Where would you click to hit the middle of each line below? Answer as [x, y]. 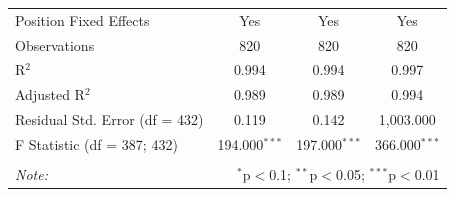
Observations [55, 44]
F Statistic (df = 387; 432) [96, 143]
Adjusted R [50, 94]
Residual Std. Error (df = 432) [109, 119]
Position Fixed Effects [82, 19]
